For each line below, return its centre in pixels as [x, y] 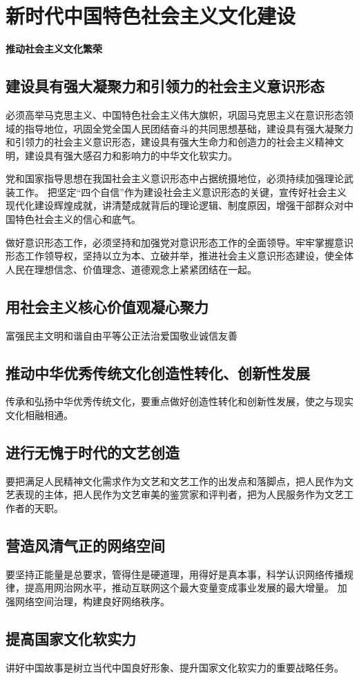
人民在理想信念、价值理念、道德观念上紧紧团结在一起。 [131, 269]
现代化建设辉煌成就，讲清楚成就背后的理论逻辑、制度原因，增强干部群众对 [175, 205]
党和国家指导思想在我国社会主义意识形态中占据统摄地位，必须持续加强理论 [175, 178]
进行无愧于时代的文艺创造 [93, 452]
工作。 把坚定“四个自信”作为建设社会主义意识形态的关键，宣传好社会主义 [181, 191]
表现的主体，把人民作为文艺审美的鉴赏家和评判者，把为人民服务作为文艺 [179, 494]
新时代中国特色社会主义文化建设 [151, 16]
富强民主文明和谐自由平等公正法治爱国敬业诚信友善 [122, 335]
